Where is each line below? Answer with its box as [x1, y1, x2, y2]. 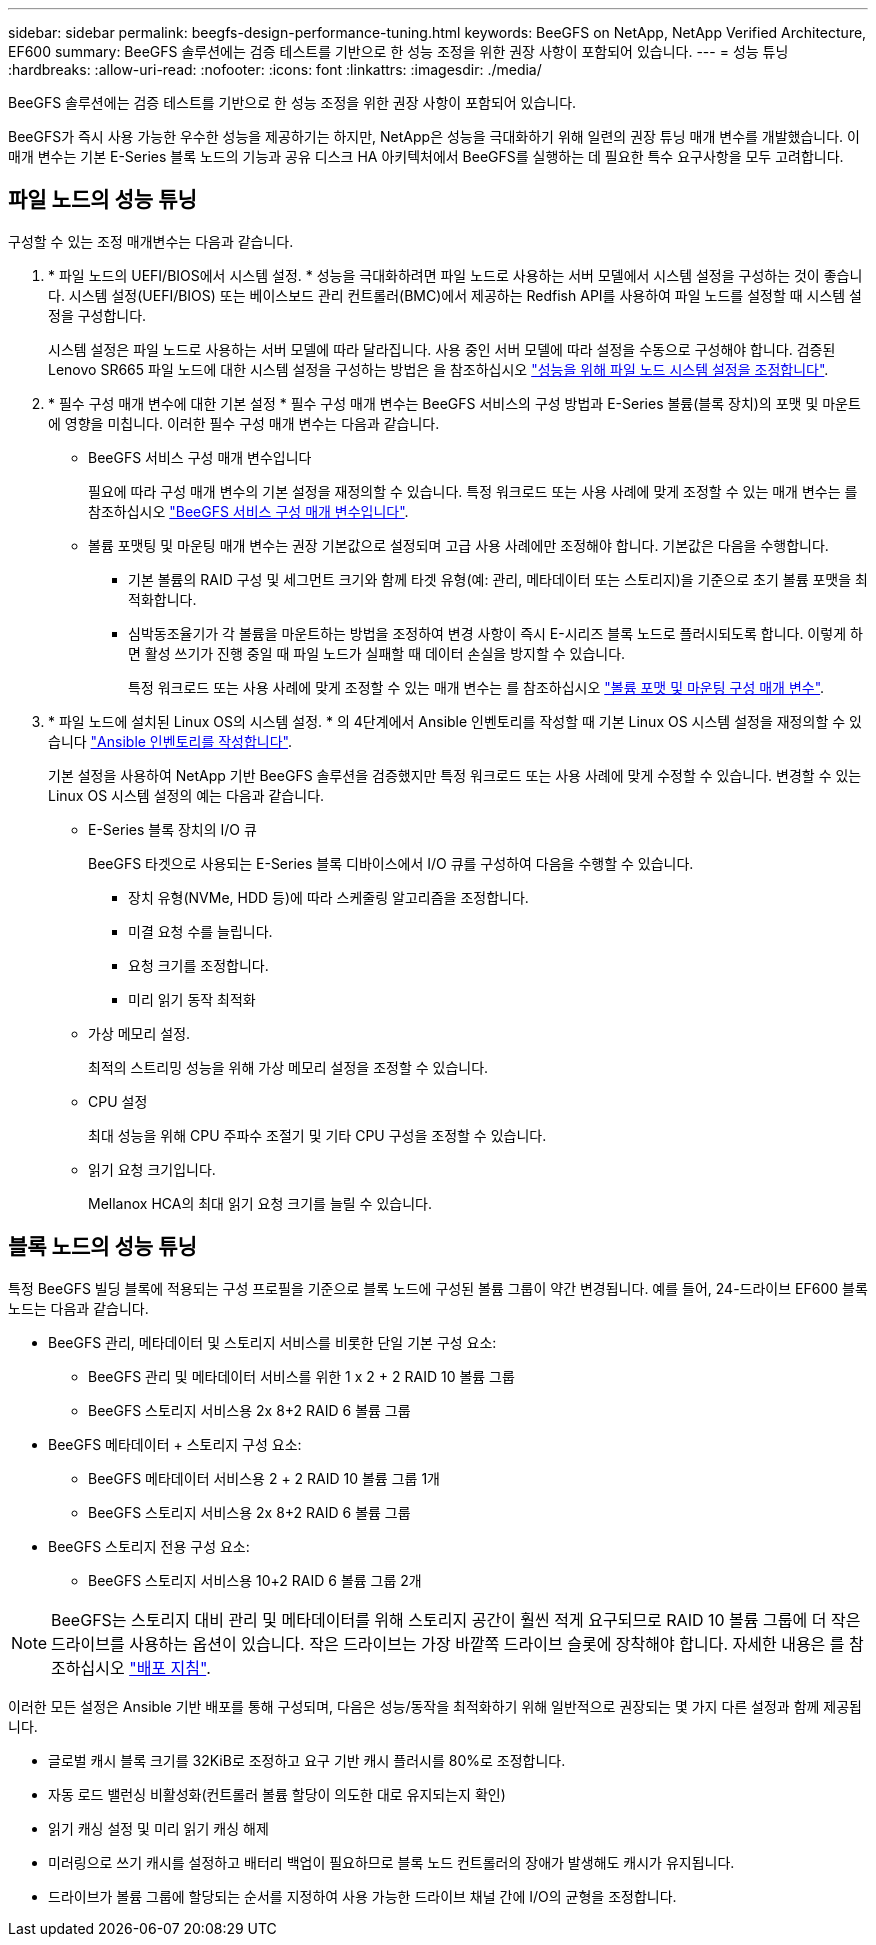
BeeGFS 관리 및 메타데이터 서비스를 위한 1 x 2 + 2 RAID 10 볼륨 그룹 [88, 1367, 515, 1385]
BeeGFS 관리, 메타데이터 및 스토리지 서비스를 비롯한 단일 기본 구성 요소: [48, 1333, 497, 1351]
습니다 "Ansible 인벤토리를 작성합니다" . [48, 732, 293, 750]
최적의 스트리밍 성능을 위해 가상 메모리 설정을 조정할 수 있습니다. [88, 1058, 489, 1076]
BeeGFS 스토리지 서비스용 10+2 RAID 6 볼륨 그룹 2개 [88, 1571, 422, 1589]
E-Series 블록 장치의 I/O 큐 [88, 820, 257, 838]
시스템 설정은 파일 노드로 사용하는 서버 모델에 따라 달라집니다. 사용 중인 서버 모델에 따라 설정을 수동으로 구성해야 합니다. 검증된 [48, 340, 836, 358]
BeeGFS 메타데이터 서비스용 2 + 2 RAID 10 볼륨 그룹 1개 [88, 1469, 440, 1487]
